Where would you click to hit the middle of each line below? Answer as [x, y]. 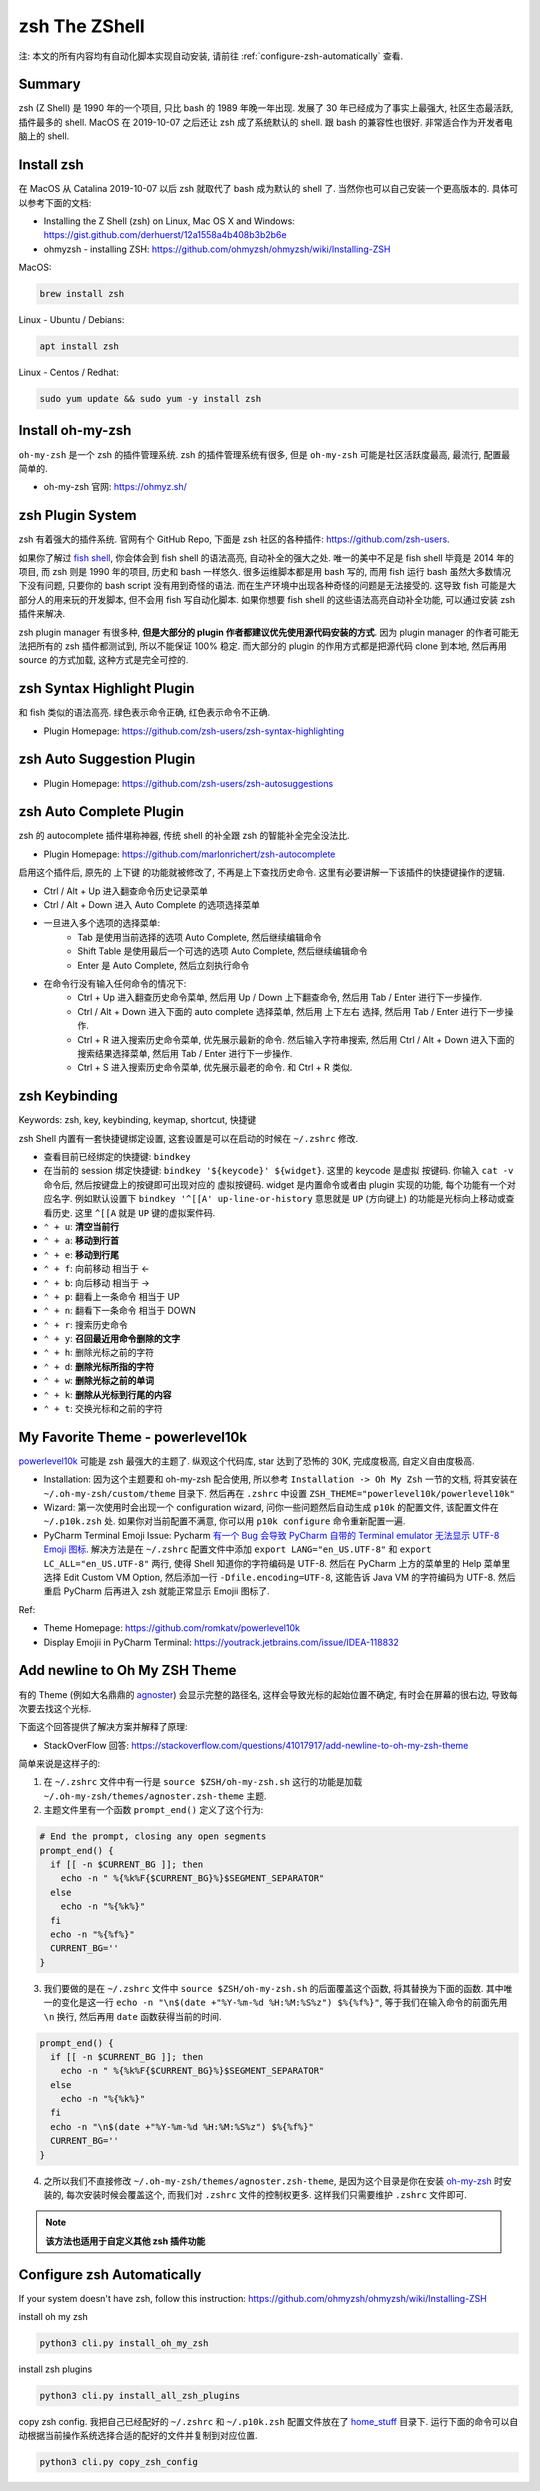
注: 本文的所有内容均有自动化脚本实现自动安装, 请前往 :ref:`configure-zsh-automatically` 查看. [211, 56]
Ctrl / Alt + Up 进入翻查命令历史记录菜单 [126, 891]
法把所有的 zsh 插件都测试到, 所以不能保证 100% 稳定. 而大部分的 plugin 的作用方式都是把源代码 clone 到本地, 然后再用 [262, 646]
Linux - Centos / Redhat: [68, 372]
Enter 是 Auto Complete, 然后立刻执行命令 [163, 965]
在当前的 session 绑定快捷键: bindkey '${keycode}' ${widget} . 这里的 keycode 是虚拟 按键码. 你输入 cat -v [278, 1171]
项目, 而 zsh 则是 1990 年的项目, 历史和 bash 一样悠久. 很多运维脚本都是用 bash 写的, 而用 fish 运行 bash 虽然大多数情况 [265, 571]
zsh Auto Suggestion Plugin [107, 759]
